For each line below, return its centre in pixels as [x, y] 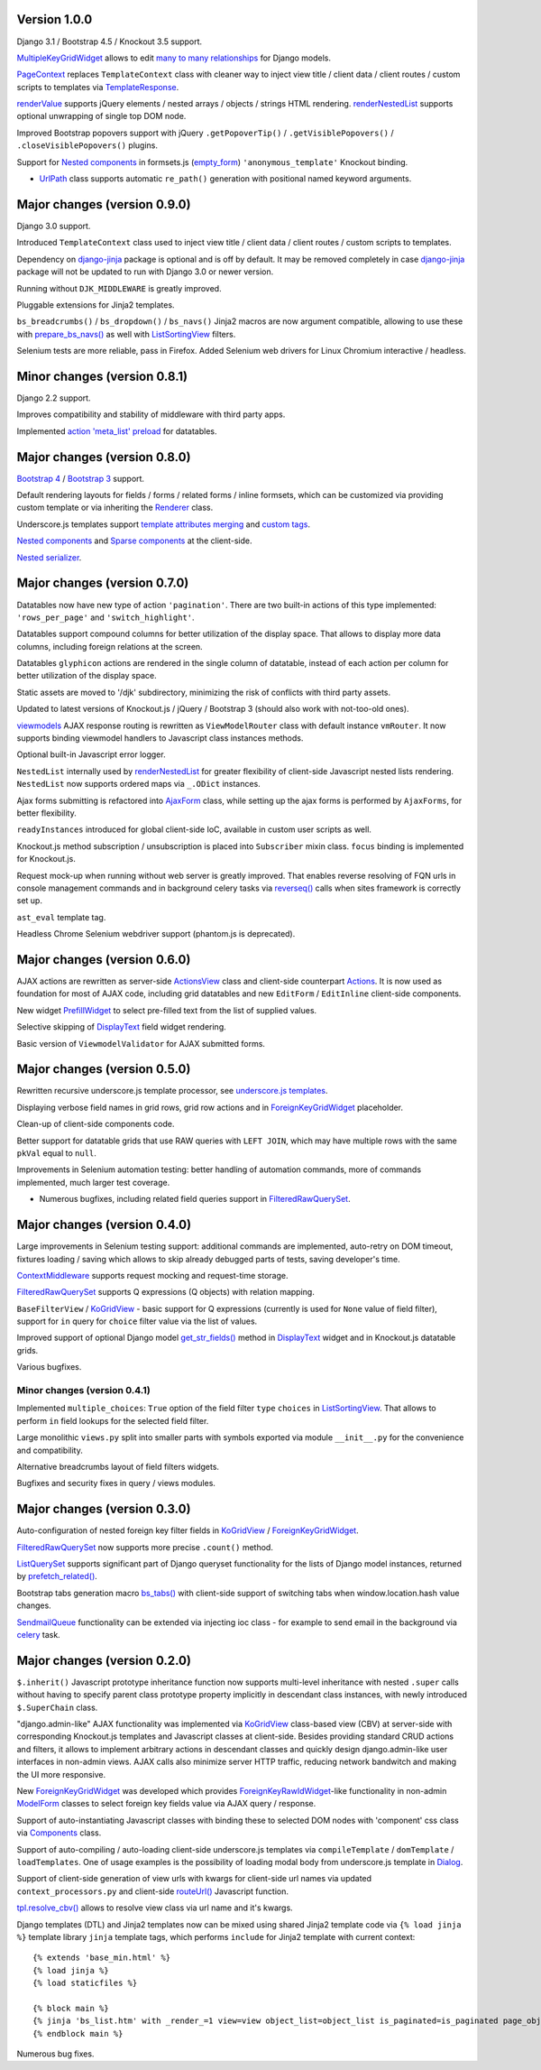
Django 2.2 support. [54, 398]
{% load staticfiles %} [85, 1983]
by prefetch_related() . [57, 1576]
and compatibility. [50, 1450]
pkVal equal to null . [56, 1153]
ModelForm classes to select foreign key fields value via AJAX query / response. [166, 1804]
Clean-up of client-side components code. [96, 1124]
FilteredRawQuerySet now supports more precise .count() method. [145, 1547]
